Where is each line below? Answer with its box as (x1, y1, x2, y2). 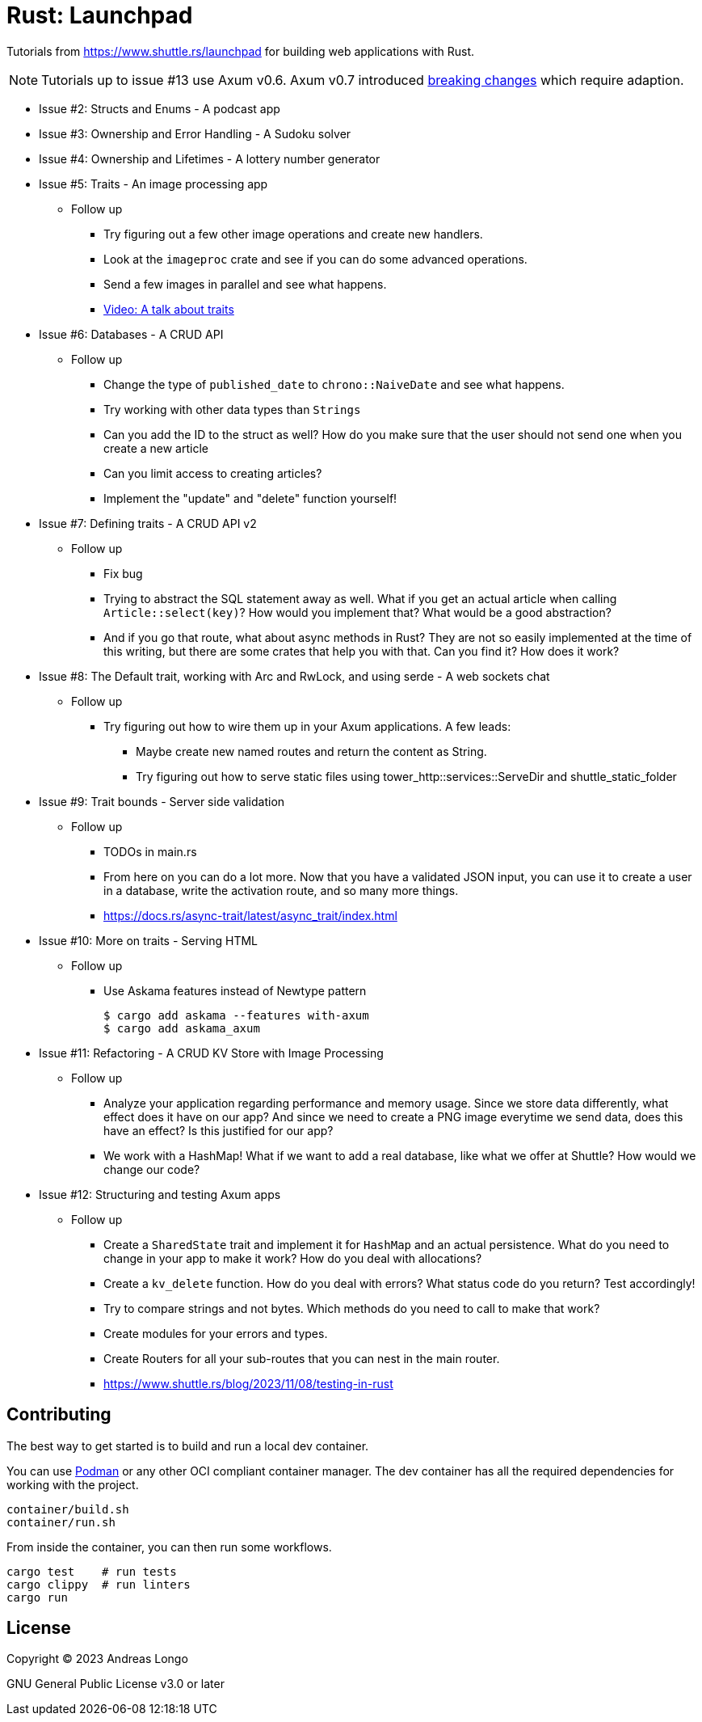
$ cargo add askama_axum (103, 1021, 260, 1035)
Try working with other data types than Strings (103, 402, 361, 416)
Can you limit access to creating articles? (103, 466, 322, 480)
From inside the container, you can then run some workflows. (6, 1539, 332, 1554)
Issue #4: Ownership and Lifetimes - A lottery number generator (39, 151, 380, 166)
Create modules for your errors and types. (103, 1326, 328, 1340)
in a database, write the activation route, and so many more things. (103, 883, 459, 897)
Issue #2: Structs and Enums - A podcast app (39, 101, 280, 116)
